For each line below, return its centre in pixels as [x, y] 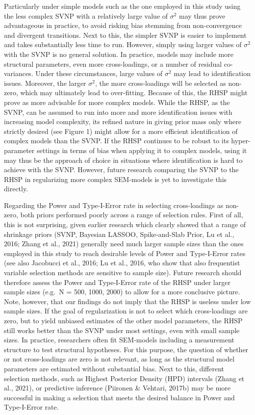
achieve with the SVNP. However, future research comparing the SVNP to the [121, 169]
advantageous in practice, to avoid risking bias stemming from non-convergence [123, 25]
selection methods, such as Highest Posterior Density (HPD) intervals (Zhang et [124, 378]
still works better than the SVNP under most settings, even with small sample [122, 330]
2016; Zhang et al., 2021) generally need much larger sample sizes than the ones [124, 244]
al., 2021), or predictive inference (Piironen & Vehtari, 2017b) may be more [117, 388]
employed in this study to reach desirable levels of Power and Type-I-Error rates [125, 253]
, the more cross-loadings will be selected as [160, 83]
